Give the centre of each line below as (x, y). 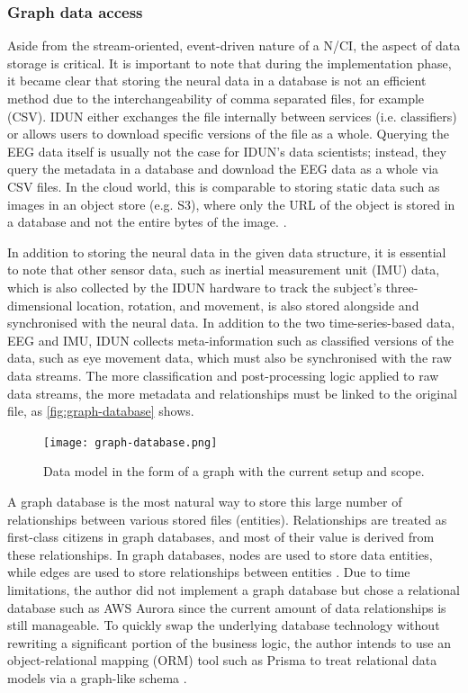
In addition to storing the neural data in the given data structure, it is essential (227, 252)
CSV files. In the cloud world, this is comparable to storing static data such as (224, 186)
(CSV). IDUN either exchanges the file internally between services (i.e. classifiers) (232, 116)
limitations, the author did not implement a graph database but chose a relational (234, 589)
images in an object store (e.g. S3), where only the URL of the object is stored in (231, 204)
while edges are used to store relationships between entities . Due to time (209, 572)
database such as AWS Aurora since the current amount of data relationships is (227, 607)
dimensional (40, 305)
